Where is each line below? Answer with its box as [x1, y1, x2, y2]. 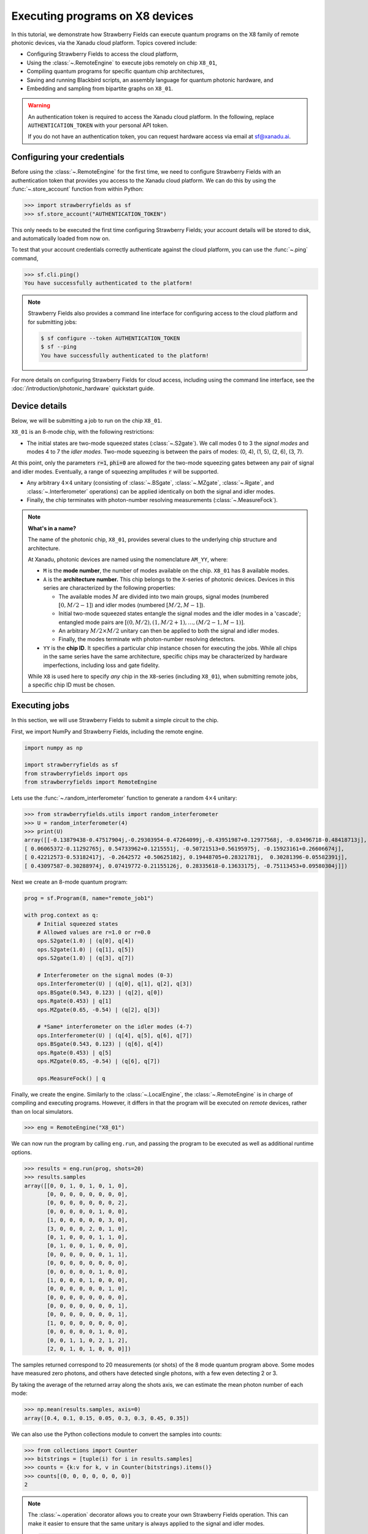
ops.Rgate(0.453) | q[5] [37, 1049, 112, 1056]
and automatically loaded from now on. [11, 234, 110, 242]
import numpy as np [24, 744, 83, 751]
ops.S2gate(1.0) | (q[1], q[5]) [37, 946, 135, 953]
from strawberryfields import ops [24, 770, 128, 777]
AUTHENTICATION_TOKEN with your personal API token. [28, 121, 169, 129]
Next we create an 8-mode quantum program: [11, 878, 128, 885]
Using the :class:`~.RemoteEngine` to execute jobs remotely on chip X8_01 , [26, 59, 217, 66]
